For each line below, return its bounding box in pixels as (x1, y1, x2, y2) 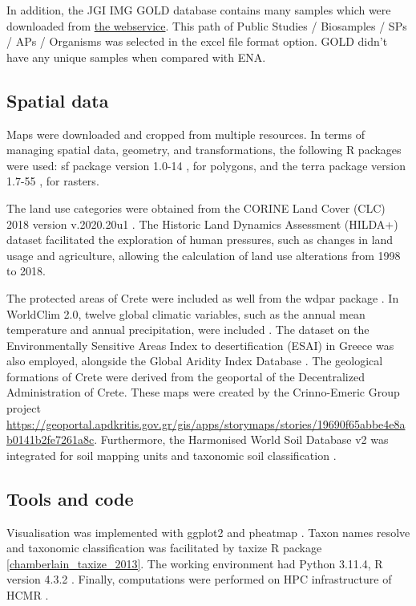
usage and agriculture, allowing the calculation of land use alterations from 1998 (6, 246, 401, 263)
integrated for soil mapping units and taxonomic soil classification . (6, 446, 337, 463)
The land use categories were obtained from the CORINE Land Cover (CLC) (6, 199, 386, 216)
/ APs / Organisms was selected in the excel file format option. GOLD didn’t (6, 33, 388, 50)
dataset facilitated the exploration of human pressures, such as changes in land (6, 231, 394, 248)
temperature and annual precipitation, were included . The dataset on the (6, 321, 370, 338)
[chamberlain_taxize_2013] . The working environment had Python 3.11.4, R (6, 555, 383, 571)
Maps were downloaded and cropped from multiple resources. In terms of (6, 125, 365, 142)
